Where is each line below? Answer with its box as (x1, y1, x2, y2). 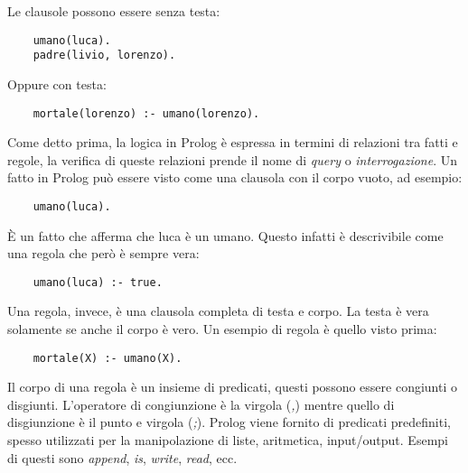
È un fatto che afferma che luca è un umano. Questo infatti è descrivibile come (7, 226, 444, 245)
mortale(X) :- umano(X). (33, 351, 183, 365)
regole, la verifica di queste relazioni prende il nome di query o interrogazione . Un (7, 150, 458, 169)
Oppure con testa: (7, 74, 107, 93)
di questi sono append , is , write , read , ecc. (7, 448, 238, 467)
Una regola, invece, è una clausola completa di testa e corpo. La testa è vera (7, 301, 429, 320)
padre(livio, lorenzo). (33, 49, 176, 62)
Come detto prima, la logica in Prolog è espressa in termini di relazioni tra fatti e (7, 133, 458, 152)
